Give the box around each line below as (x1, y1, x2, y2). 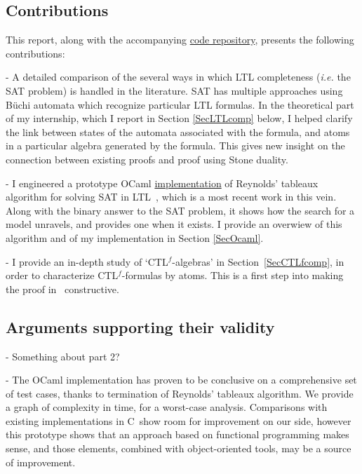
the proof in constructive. (6, 281, 119, 296)
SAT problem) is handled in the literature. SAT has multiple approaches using (6, 83, 343, 97)
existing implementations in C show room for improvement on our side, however (6, 413, 351, 428)
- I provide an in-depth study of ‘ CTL (6, 254, 168, 269)
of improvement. (6, 454, 76, 469)
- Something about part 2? (6, 348, 120, 363)
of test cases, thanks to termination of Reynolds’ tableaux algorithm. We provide (6, 386, 354, 400)
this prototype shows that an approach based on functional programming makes (6, 427, 349, 442)
